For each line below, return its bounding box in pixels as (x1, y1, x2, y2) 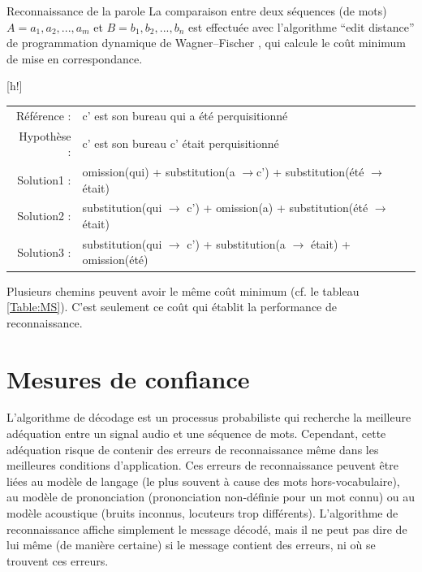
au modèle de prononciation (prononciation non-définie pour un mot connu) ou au (6, 488, 416, 505)
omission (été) (82, 251, 149, 268)
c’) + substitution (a (187, 235, 286, 252)
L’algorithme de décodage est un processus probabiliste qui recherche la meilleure (6, 409, 411, 426)
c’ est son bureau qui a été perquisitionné (82, 106, 288, 123)
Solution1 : (17, 171, 71, 188)
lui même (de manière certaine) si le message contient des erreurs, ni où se (6, 536, 376, 553)
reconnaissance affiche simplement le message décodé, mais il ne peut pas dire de (6, 520, 407, 537)
